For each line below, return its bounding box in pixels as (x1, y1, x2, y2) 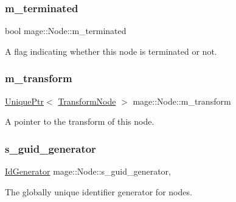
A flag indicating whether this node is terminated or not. (5, 44, 217, 57)
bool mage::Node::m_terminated (5, 24, 127, 37)
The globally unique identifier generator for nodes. (5, 185, 192, 198)
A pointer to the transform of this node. (5, 115, 154, 128)
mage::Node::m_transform (133, 94, 231, 107)
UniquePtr (5, 94, 44, 107)
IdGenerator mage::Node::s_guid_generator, (5, 165, 171, 178)
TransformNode (58, 94, 116, 107)
